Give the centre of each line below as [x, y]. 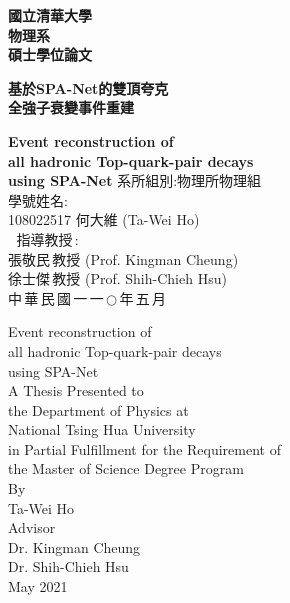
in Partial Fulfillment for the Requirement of [144, 448]
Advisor [32, 527]
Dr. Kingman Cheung [74, 546]
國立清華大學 [50, 15]
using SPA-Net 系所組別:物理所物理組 [135, 180]
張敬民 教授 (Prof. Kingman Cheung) [123, 258]
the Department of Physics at [98, 409]
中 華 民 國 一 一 [56, 297]
